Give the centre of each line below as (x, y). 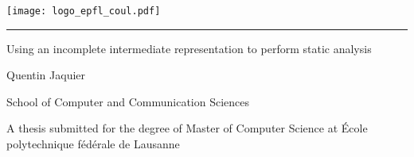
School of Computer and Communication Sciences (128, 101)
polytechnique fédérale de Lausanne (93, 144)
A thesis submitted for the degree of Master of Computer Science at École (187, 128)
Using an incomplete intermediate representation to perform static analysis (189, 48)
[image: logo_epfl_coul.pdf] (84, 11)
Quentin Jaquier (46, 75)
